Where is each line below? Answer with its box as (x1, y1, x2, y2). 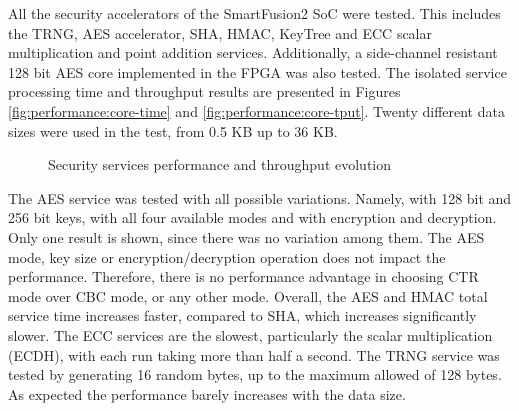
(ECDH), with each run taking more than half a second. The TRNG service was (8, 344, 500, 365)
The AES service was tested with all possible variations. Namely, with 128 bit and (8, 187, 512, 208)
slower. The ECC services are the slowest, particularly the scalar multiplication (8, 324, 493, 345)
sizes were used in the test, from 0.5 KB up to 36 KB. (8, 120, 338, 141)
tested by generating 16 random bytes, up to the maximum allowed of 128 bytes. (8, 364, 502, 385)
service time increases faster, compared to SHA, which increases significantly (8, 305, 477, 326)
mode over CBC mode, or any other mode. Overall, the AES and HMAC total (8, 285, 488, 306)
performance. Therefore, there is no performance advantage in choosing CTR (8, 266, 479, 287)
